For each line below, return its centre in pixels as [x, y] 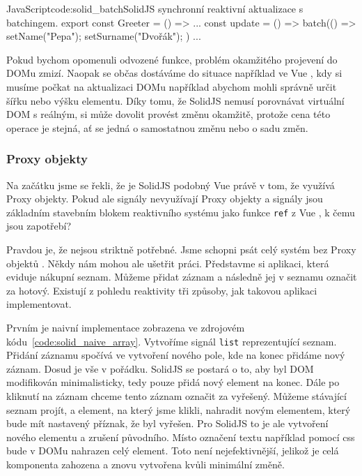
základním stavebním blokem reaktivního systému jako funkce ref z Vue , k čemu [181, 212]
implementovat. [39, 304]
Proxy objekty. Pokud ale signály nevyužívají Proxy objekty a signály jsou [165, 199]
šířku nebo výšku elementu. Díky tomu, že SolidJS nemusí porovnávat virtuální [175, 100]
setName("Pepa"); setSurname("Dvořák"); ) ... [104, 36]
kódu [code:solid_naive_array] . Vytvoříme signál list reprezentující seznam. [172, 341]
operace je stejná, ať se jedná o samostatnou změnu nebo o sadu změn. [157, 127]
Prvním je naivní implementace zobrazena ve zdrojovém [126, 327]
